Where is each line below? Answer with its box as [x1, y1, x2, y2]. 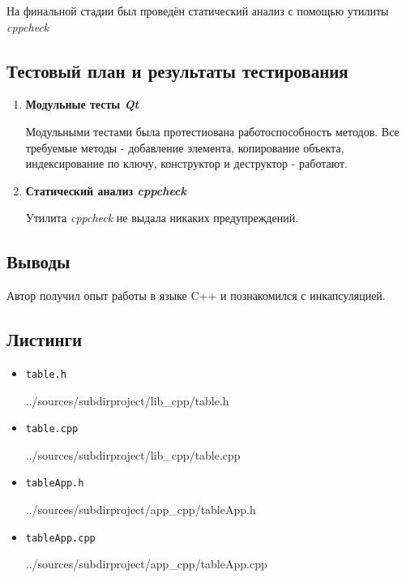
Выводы [6, 249, 71, 274]
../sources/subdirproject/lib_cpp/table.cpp [25, 446, 241, 463]
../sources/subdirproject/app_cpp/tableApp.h [25, 501, 256, 518]
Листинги [6, 327, 83, 352]
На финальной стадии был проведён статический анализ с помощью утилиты [6, 2, 389, 19]
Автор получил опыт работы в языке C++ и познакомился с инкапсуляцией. [6, 287, 386, 304]
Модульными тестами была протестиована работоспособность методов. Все [25, 122, 400, 139]
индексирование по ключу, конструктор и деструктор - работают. [25, 155, 348, 172]
